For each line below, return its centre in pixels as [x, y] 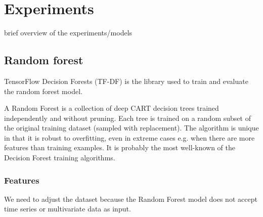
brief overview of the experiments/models [68, 33]
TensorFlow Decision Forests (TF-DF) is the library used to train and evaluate [126, 81]
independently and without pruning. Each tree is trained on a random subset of [127, 118]
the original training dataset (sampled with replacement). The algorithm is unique [131, 128]
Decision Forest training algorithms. [60, 158]
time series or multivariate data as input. [68, 209]
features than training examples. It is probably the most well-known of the [120, 147]
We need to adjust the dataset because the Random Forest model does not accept [131, 199]
